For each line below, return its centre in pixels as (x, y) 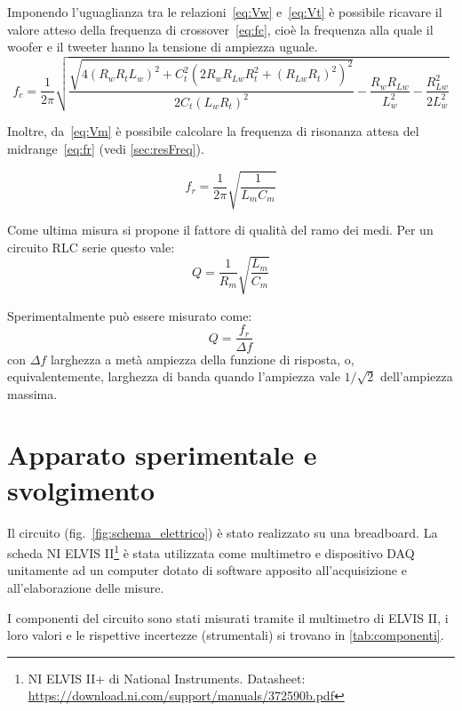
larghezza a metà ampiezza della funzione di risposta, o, (202, 359)
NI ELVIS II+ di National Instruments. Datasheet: (167, 678)
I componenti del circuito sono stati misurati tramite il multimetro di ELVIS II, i (228, 617)
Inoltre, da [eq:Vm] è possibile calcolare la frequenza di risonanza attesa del (213, 131)
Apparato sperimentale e (162, 455)
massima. (32, 393)
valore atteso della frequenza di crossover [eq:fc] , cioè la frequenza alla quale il (220, 29)
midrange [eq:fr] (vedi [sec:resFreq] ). (106, 148)
